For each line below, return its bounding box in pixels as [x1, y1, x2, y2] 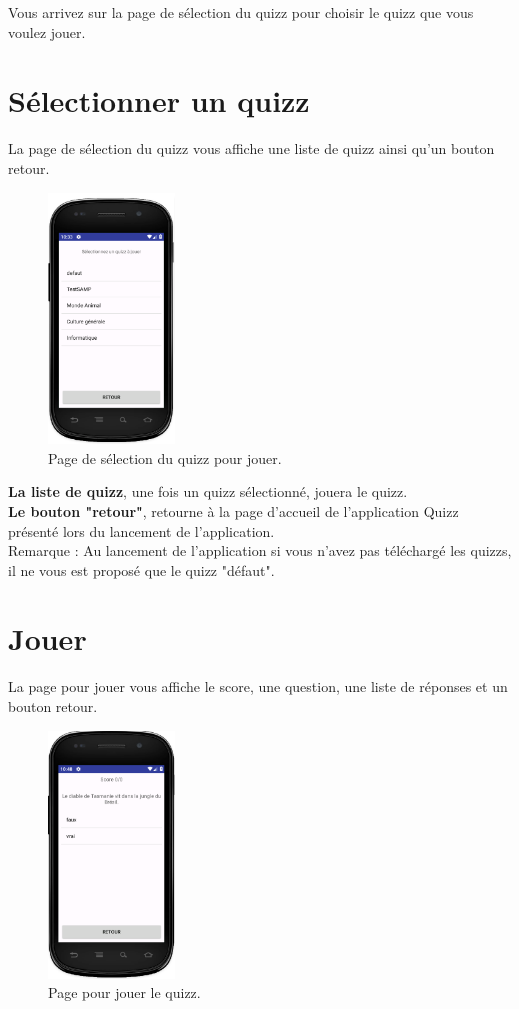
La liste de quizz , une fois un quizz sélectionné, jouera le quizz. [8, 481, 408, 502]
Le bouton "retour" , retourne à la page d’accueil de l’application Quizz [8, 500, 459, 521]
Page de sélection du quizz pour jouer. [48, 447, 282, 468]
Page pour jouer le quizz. [48, 982, 201, 1003]
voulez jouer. [8, 21, 86, 42]
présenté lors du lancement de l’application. [8, 520, 275, 541]
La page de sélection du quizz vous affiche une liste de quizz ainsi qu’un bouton [8, 138, 495, 159]
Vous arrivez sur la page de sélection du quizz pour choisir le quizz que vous [8, 2, 474, 22]
